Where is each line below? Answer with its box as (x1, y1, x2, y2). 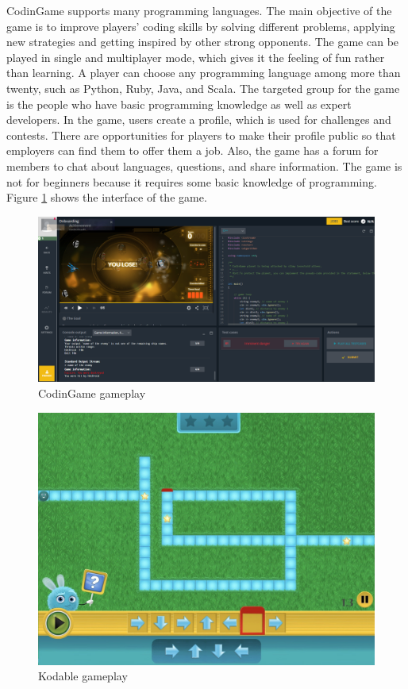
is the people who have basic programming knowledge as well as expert (6, 95, 352, 112)
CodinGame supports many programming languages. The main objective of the (6, 2, 392, 18)
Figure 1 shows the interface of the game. (6, 189, 207, 206)
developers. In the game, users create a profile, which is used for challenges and (6, 111, 391, 128)
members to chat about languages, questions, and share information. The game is (6, 157, 402, 174)
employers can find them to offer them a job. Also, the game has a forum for (6, 142, 379, 159)
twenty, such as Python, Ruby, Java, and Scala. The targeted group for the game (6, 79, 400, 96)
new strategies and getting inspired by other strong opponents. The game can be (6, 33, 399, 50)
